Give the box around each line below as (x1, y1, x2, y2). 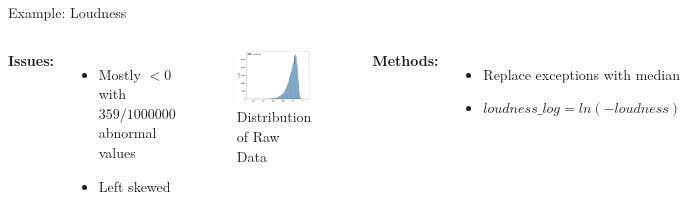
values (98, 141, 136, 162)
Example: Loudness (8, 2, 127, 22)
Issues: (8, 49, 54, 70)
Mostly (98, 63, 141, 84)
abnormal (98, 122, 157, 143)
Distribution (236, 106, 312, 127)
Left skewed (98, 175, 171, 196)
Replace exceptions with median (483, 63, 680, 84)
